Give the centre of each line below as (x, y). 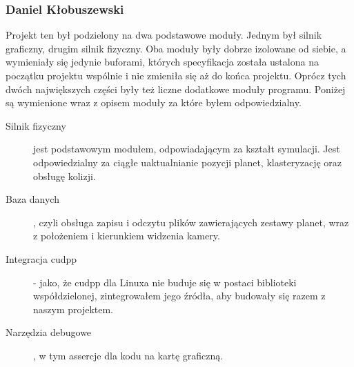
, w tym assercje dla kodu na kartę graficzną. (128, 355)
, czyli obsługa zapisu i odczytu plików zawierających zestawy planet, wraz (191, 222)
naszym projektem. (73, 309)
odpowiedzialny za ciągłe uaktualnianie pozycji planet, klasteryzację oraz (188, 162)
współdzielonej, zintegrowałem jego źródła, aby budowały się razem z (179, 296)
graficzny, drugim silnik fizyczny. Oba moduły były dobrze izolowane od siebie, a (176, 48)
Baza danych (32, 199)
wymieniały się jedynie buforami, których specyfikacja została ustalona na (162, 62)
